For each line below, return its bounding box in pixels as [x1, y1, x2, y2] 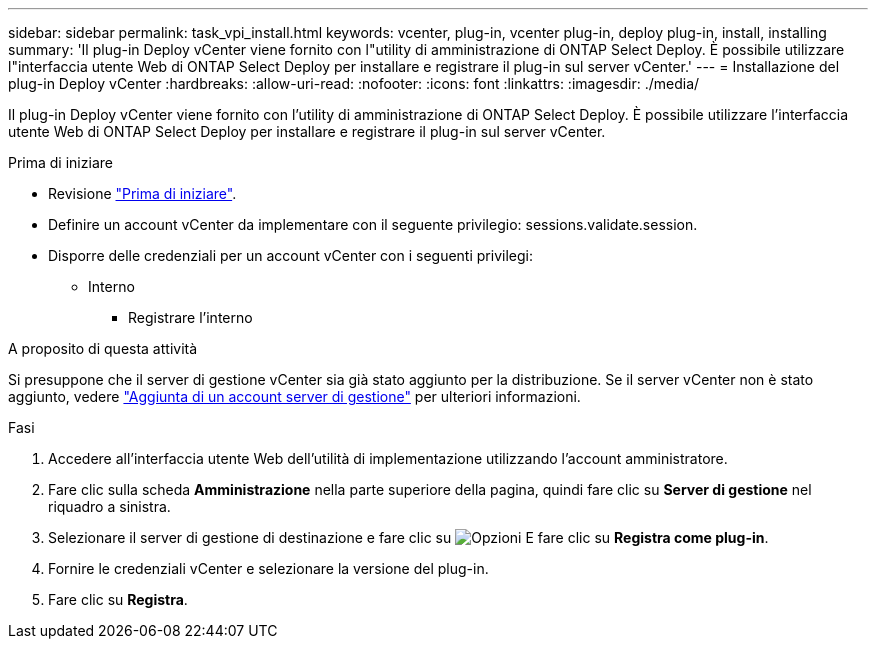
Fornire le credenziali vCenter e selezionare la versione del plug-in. [48, 560, 489, 577]
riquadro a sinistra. [48, 498, 171, 515]
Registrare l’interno [128, 309, 253, 326]
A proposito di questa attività [8, 340, 198, 357]
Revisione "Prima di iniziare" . [48, 185, 237, 202]
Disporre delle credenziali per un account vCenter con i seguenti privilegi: [48, 247, 533, 264]
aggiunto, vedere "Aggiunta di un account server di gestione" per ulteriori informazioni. [8, 388, 581, 405]
